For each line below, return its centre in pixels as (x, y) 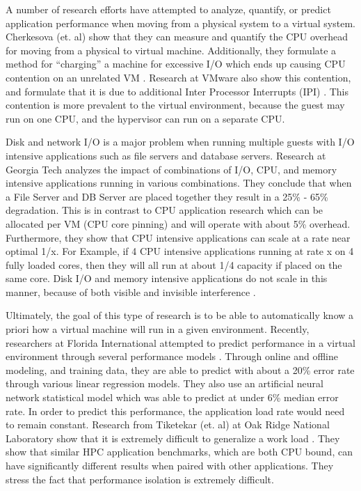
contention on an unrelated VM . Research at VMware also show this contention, (178, 77)
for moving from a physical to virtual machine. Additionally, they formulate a (171, 50)
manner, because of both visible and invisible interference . (131, 291)
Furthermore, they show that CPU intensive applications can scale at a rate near (178, 237)
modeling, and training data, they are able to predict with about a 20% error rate (180, 369)
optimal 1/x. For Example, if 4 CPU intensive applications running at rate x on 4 (180, 251)
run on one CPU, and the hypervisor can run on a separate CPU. (145, 118)
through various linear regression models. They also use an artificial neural (165, 383)
